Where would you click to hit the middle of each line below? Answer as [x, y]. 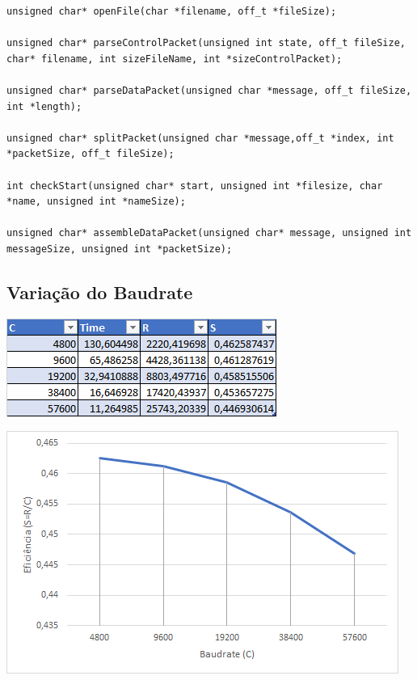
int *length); [44, 106]
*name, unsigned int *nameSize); [96, 202]
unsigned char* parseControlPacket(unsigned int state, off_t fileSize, [206, 43]
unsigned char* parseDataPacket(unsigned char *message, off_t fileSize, [209, 90]
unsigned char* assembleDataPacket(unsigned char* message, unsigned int [209, 233]
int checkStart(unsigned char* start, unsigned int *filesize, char [195, 186]
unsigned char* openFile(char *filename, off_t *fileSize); [172, 11]
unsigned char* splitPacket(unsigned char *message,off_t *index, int [200, 138]
